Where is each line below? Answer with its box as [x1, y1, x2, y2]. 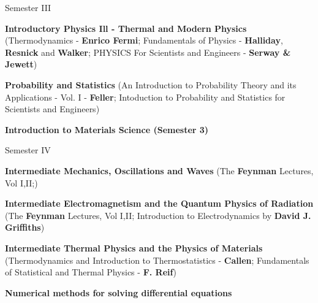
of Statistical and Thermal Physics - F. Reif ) [5, 266, 176, 278]
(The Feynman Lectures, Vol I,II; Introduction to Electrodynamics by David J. [5, 209, 311, 221]
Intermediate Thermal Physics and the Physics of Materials [5, 241, 263, 254]
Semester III [5, 1, 51, 13]
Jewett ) [5, 58, 37, 71]
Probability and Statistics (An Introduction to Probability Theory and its [5, 78, 297, 91]
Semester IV [5, 144, 51, 156]
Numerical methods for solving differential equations [5, 286, 232, 299]
